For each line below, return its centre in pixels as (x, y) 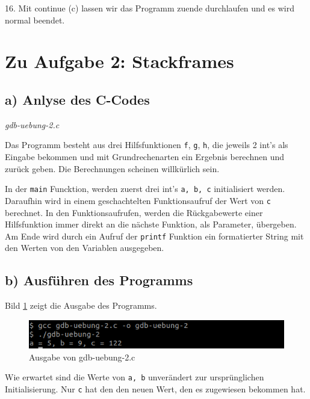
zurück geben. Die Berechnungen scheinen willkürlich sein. (112, 168)
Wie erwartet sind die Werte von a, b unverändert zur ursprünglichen (135, 377)
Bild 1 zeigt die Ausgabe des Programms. (81, 305)
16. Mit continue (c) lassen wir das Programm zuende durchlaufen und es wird (150, 8)
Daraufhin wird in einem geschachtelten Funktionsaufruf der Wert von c (138, 200)
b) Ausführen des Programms (99, 280)
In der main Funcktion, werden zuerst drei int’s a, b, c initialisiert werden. (145, 189)
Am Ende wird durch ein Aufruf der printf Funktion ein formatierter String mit (154, 236)
